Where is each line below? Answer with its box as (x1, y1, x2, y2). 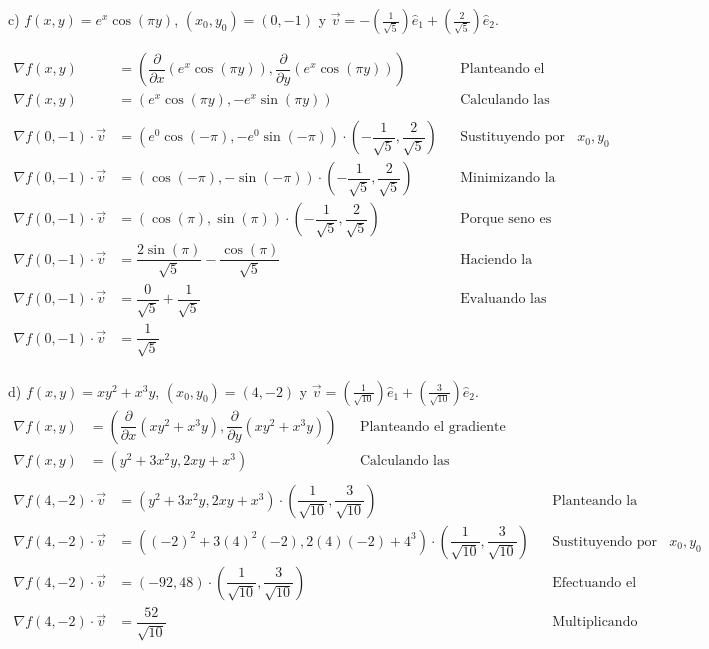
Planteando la (552, 493, 638, 508)
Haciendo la (460, 252, 533, 267)
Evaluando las (460, 292, 547, 307)
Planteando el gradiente (359, 419, 506, 434)
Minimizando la (460, 171, 556, 186)
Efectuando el (552, 575, 637, 590)
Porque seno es (460, 212, 552, 227)
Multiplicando (552, 615, 638, 630)
